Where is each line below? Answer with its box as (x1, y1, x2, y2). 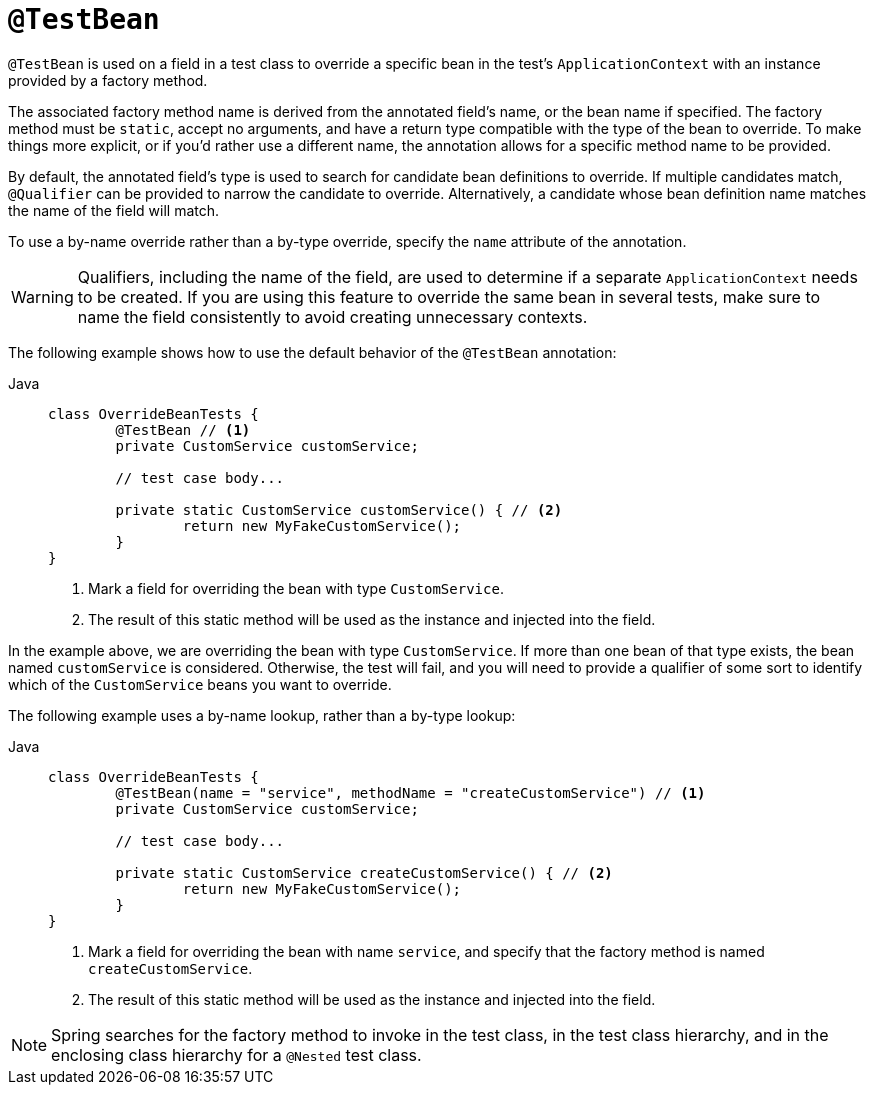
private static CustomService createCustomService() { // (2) (115, 864, 613, 881)
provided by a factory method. (8, 71, 208, 89)
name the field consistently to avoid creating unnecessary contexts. (77, 306, 588, 327)
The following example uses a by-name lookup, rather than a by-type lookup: (8, 706, 516, 724)
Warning (11, 286, 74, 307)
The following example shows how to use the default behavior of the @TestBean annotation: (8, 343, 617, 361)
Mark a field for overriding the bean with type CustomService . (88, 579, 504, 597)
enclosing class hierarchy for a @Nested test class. (51, 1044, 422, 1065)
